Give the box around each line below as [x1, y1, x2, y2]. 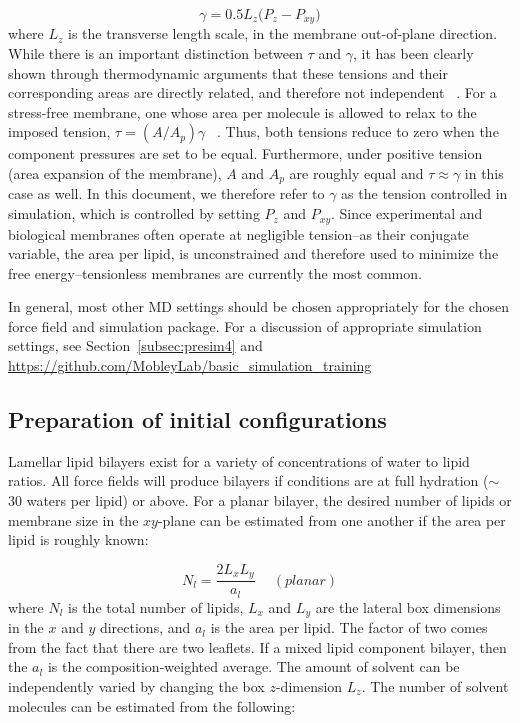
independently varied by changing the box [8, 676, 265, 697]
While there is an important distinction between [8, 43, 304, 64]
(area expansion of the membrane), [8, 163, 222, 184]
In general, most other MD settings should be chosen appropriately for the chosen [8, 296, 509, 317]
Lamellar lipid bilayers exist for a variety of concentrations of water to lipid [8, 450, 470, 471]
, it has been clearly [352, 43, 474, 64]
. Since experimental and [331, 203, 483, 224]
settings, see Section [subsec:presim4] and [8, 335, 263, 356]
